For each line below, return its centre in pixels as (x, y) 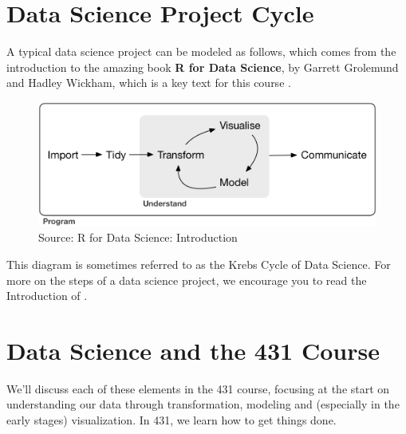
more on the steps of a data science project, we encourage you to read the (187, 280)
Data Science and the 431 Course (193, 350)
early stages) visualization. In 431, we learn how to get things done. (171, 420)
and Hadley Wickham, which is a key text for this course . (149, 83)
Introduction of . (47, 296)
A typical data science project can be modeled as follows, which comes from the (201, 51)
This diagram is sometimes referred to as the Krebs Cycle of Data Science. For (199, 264)
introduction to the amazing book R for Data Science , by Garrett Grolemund (203, 67)
